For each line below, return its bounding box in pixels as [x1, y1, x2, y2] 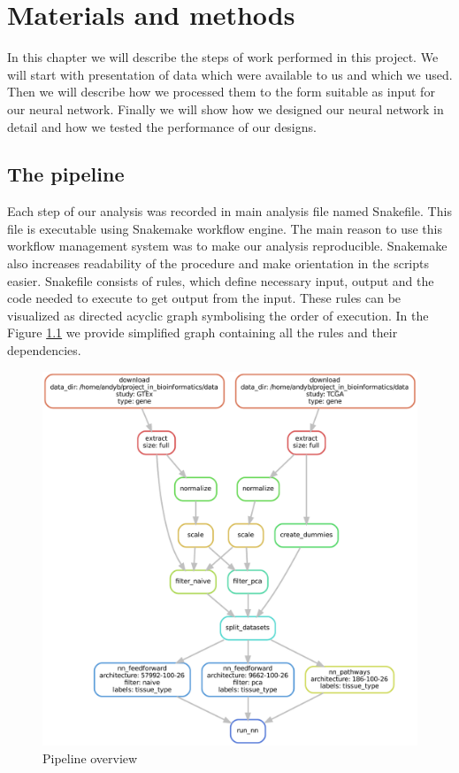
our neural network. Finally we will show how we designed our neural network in [7, 99, 444, 118]
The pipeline [7, 160, 125, 188]
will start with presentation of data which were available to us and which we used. [7, 65, 453, 83]
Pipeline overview [42, 748, 138, 767]
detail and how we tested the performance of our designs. [7, 117, 317, 135]
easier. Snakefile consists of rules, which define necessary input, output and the [7, 271, 434, 290]
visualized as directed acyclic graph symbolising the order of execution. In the [7, 305, 429, 324]
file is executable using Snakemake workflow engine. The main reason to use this [7, 219, 442, 237]
